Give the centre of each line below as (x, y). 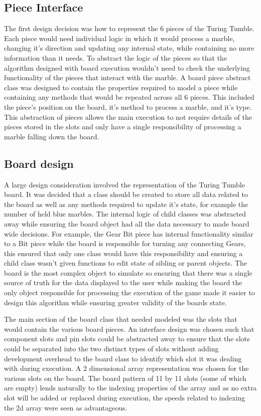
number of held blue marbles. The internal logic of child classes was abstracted (125, 214)
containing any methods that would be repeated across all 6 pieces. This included (129, 97)
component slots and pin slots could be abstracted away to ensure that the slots (127, 339)
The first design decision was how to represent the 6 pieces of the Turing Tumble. (129, 28)
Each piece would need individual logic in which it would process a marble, (119, 38)
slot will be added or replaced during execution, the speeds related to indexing (125, 397)
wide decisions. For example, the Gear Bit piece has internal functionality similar (129, 233)
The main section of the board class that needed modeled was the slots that (121, 319)
